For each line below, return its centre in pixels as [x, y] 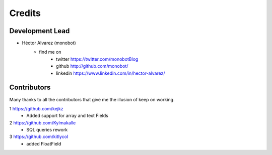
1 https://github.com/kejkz [36, 108]
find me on [50, 52]
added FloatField [44, 143]
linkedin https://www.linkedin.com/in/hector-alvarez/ [111, 73]
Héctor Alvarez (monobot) [49, 43]
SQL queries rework [47, 130]
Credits [25, 13]
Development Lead [40, 31]
